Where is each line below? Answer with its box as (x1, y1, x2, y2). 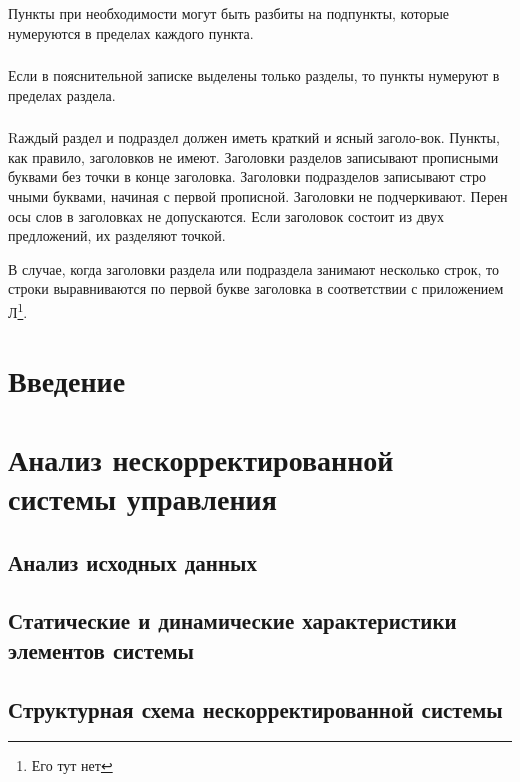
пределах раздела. (8, 84, 116, 105)
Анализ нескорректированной (8, 438, 394, 479)
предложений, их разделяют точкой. (8, 225, 226, 246)
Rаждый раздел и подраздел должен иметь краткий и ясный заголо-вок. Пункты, (8, 127, 500, 148)
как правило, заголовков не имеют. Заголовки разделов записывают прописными (8, 146, 499, 167)
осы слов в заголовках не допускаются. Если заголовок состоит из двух (8, 205, 444, 226)
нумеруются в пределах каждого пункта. (8, 22, 254, 43)
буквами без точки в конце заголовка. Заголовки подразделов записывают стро (8, 166, 486, 187)
